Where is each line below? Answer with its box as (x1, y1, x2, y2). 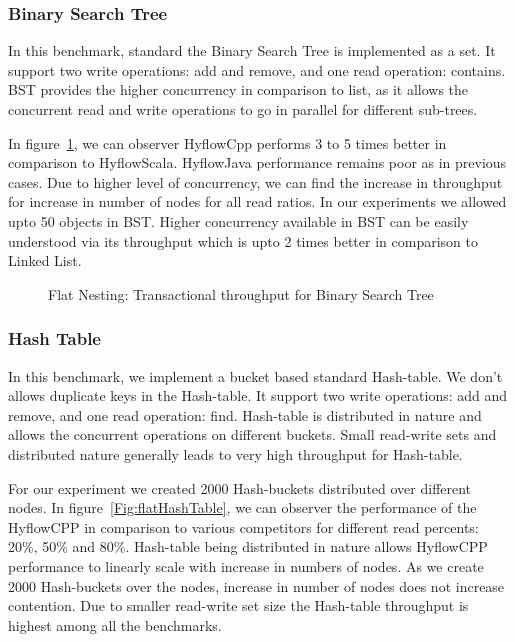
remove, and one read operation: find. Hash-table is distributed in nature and (8, 404, 482, 425)
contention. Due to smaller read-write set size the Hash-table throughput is (8, 595, 469, 616)
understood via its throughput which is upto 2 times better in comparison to (8, 230, 478, 251)
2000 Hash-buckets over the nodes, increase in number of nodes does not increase (8, 575, 505, 596)
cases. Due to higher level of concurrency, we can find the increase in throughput (8, 171, 503, 192)
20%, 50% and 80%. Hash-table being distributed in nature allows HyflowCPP (8, 536, 488, 557)
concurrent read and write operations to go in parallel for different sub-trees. (8, 99, 478, 119)
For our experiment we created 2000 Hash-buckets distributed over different (8, 477, 472, 498)
